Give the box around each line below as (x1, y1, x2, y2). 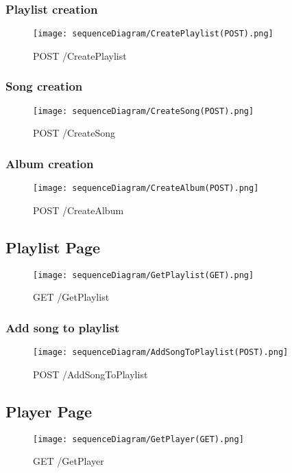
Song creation (5, 78, 83, 95)
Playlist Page (5, 236, 101, 257)
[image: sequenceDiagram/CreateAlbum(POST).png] (33, 183, 259, 194)
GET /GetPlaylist (33, 290, 110, 304)
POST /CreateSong (33, 126, 116, 140)
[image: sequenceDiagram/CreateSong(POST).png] (33, 106, 254, 116)
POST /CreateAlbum (33, 203, 124, 217)
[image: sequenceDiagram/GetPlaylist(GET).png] (33, 270, 254, 280)
